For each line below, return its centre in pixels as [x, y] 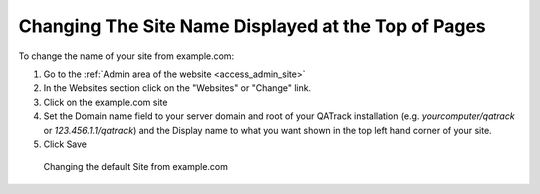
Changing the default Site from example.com [136, 167]
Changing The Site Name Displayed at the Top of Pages [252, 26]
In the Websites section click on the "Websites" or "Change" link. [177, 88]
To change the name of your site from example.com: [126, 56]
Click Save [65, 144]
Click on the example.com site [105, 102]
